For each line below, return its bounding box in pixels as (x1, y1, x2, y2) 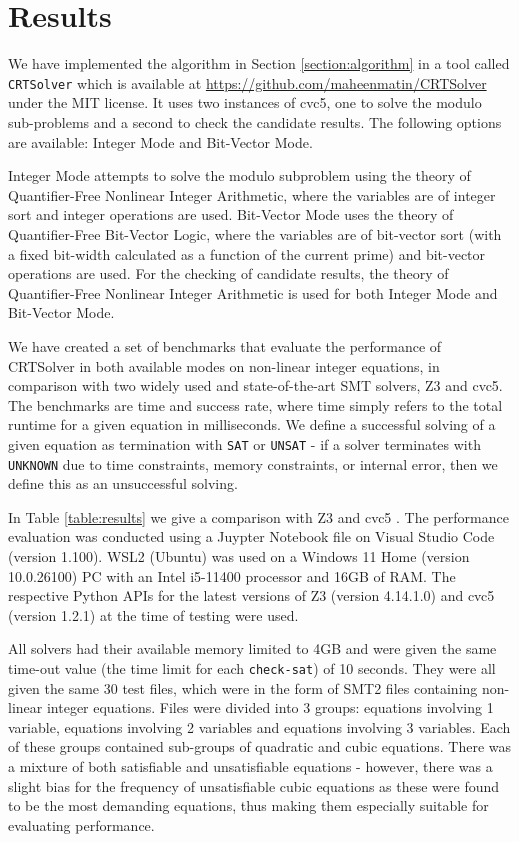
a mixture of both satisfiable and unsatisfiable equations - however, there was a (8, 755, 493, 776)
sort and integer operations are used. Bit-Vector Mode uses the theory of (8, 204, 454, 225)
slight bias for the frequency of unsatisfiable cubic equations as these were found (8, 775, 500, 796)
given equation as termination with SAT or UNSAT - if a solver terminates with (8, 433, 481, 454)
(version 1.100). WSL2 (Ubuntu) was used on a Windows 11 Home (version (8, 545, 470, 566)
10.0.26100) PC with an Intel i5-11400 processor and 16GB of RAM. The (8, 565, 456, 586)
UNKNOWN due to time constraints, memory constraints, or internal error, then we (8, 453, 498, 474)
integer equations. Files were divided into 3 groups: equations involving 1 (46, 697, 494, 718)
